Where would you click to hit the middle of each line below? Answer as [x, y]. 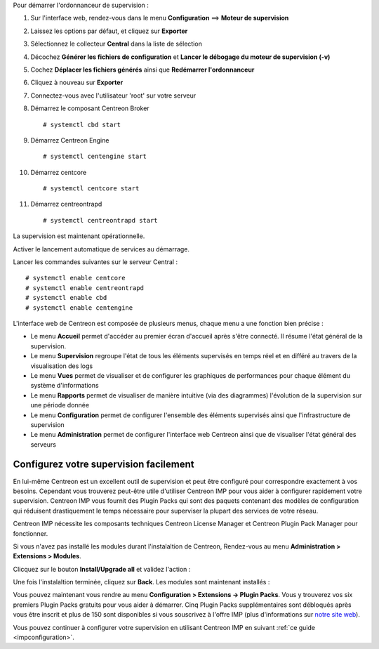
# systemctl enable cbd [66, 298]
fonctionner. [31, 533]
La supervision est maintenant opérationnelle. [79, 236]
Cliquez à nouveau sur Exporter [77, 83]
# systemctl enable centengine [79, 308]
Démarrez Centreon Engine [70, 140]
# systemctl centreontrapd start [100, 220]
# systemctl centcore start [91, 189]
